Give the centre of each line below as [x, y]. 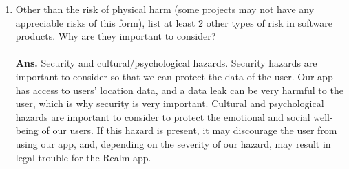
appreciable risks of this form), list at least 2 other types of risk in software [174, 22]
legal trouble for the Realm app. [83, 157]
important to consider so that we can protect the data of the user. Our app [174, 76]
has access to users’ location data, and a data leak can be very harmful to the [179, 90]
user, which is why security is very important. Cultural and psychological [170, 103]
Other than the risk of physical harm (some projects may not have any [165, 9]
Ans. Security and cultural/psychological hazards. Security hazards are [166, 63]
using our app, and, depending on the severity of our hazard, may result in [173, 143]
